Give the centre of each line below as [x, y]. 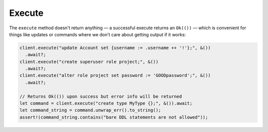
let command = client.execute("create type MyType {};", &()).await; [106, 103]
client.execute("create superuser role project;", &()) [89, 62]
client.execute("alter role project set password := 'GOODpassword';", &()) [115, 75]
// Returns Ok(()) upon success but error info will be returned [101, 96]
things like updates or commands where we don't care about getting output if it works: [98, 34]
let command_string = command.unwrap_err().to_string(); [90, 110]
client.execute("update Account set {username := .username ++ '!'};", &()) [115, 48]
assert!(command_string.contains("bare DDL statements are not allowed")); [114, 117]
